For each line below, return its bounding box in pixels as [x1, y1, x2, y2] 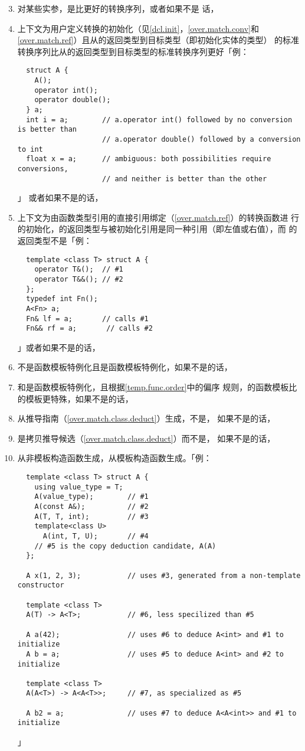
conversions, [17, 164, 68, 173]
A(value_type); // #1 [34, 492, 149, 501]
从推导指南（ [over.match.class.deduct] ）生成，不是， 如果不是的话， [17, 412, 276, 425]
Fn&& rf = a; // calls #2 [26, 324, 153, 333]
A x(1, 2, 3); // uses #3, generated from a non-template [26, 571, 301, 580]
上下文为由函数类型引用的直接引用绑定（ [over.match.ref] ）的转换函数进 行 [17, 211, 300, 223]
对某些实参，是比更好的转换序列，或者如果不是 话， [17, 2, 219, 14]
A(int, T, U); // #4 [42, 531, 149, 540]
